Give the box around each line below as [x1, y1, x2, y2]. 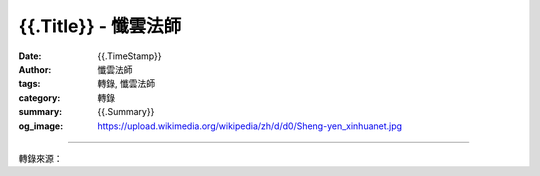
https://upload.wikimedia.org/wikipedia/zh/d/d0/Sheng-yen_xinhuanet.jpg [97, 120, 403, 132]
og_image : [18, 120, 64, 132]
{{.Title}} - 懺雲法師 [18, 15, 182, 37]
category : [18, 91, 61, 104]
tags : [18, 78, 41, 90]
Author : [18, 63, 52, 75]
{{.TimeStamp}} [97, 50, 162, 62]
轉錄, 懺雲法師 [97, 78, 155, 90]
